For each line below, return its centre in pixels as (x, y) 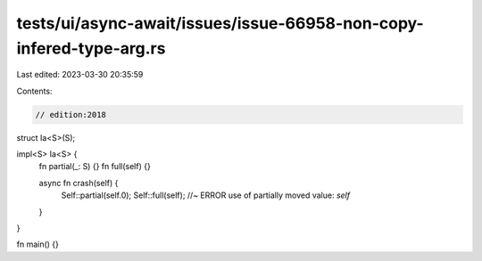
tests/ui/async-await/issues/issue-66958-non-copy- (220, 23)
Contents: (34, 91)
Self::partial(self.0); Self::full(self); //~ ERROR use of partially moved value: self (206, 195)
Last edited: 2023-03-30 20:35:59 (80, 75)
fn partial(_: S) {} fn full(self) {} (95, 167)
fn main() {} (38, 244)
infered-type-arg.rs (91, 48)
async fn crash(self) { (79, 183)
